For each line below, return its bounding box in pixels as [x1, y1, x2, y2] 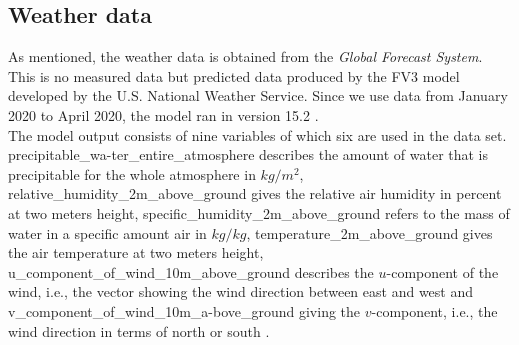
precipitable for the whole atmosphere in [8, 163, 256, 184]
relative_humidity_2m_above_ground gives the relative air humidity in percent [8, 183, 502, 204]
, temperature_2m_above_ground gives [246, 222, 493, 243]
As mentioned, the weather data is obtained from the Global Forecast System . [8, 46, 483, 67]
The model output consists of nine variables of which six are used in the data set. [8, 124, 507, 145]
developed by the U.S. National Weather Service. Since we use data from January [8, 85, 508, 106]
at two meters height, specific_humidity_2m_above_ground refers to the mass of [8, 202, 510, 223]
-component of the [386, 261, 499, 282]
